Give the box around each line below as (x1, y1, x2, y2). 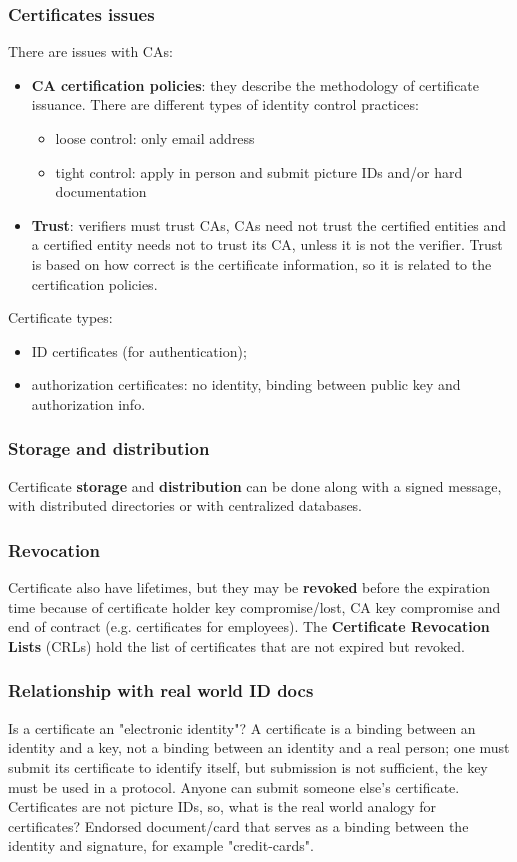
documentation (55, 181, 147, 202)
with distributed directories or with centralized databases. (8, 495, 363, 516)
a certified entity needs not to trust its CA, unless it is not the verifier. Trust (31, 234, 503, 255)
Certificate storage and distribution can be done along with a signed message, (8, 475, 502, 496)
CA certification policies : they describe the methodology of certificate (31, 74, 480, 95)
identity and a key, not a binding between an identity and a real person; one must (8, 737, 510, 758)
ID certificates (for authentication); (31, 340, 247, 361)
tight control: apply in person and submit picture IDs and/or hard (55, 161, 463, 182)
